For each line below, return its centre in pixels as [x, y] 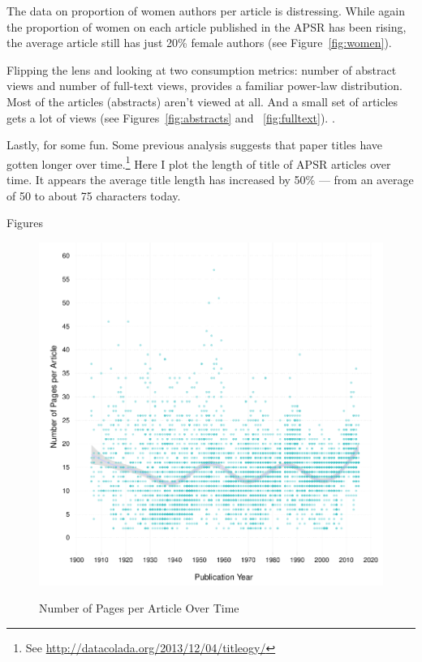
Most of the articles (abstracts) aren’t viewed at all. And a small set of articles [202, 101]
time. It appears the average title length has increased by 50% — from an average [210, 179]
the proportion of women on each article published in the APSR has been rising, [207, 26]
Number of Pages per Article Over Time [139, 608]
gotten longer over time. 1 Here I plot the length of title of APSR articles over [199, 162]
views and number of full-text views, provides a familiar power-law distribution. [205, 86]
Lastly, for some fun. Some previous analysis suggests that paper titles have [194, 145]
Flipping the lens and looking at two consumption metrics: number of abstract [202, 69]
